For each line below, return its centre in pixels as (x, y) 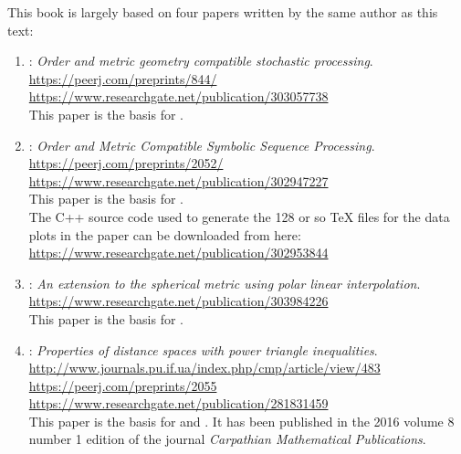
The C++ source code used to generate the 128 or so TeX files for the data (239, 216)
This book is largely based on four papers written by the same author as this (223, 12)
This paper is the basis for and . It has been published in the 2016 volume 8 (241, 421)
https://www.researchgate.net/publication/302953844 (178, 253)
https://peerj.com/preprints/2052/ (126, 163)
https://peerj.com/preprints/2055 (123, 385)
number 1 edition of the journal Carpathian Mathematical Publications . (227, 439)
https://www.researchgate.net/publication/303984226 (178, 301)
